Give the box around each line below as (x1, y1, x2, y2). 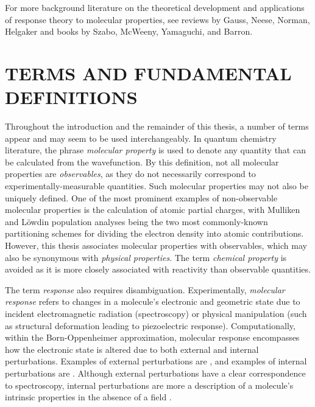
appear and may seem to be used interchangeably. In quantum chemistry (5, 131, 277, 144)
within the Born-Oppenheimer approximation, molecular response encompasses (5, 331, 300, 344)
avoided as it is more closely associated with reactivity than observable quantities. (5, 263, 311, 276)
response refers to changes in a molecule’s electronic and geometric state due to (5, 295, 300, 308)
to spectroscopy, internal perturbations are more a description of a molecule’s (5, 378, 294, 391)
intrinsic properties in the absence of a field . (5, 391, 172, 403)
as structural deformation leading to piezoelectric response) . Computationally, (5, 319, 296, 332)
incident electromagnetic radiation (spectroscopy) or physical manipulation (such (5, 307, 307, 319)
